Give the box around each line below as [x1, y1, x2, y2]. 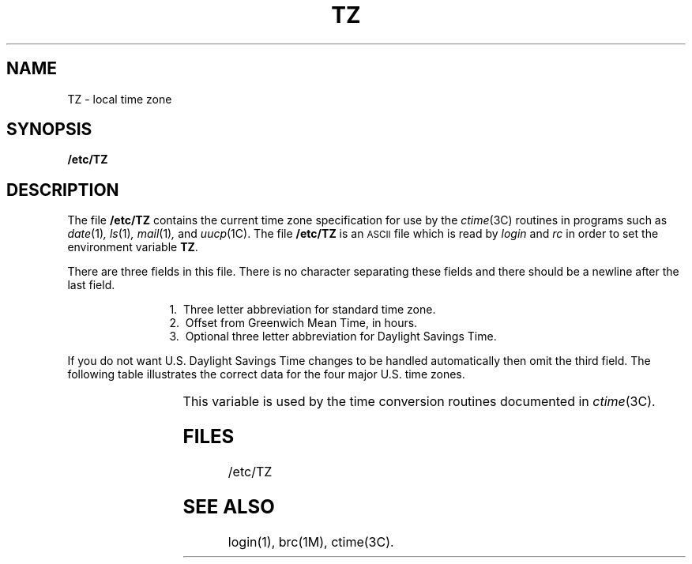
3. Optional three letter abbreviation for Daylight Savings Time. [169, 329, 497, 344]
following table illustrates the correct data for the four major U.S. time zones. [67, 367, 465, 382]
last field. [67, 278, 115, 292]
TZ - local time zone [67, 92, 172, 106]
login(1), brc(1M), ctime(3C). [228, 533, 394, 550]
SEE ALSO [182, 495, 275, 518]
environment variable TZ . [67, 240, 198, 254]
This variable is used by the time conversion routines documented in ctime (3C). [182, 393, 656, 410]
